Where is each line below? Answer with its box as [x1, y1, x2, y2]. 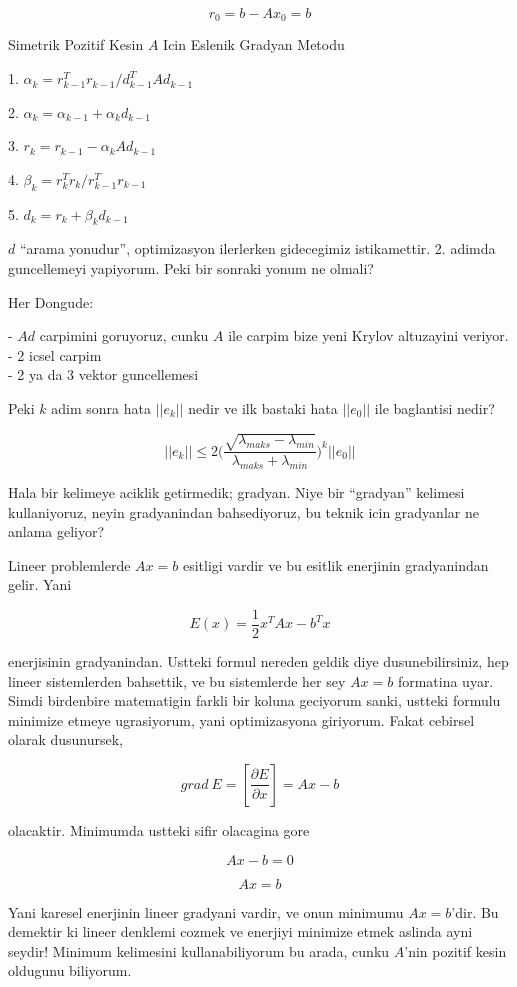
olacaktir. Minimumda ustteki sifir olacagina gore [8, 819, 310, 840]
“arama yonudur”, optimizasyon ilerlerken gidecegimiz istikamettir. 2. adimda [19, 238, 496, 259]
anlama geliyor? [8, 521, 105, 542]
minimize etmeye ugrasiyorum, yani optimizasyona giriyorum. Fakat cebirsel [8, 709, 475, 730]
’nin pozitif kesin [404, 940, 507, 961]
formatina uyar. [397, 670, 494, 691]
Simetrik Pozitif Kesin [8, 34, 144, 55]
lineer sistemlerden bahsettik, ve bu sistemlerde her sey [8, 670, 346, 691]
